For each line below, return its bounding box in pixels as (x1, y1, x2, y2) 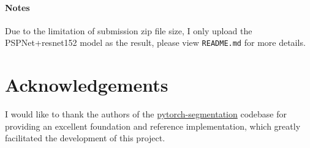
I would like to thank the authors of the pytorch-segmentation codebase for (5, 108, 287, 120)
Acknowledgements (5, 72, 168, 97)
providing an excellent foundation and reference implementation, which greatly (5, 119, 301, 132)
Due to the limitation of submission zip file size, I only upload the (5, 24, 252, 37)
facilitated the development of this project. (5, 131, 165, 144)
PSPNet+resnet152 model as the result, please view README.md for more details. (5, 36, 306, 49)
